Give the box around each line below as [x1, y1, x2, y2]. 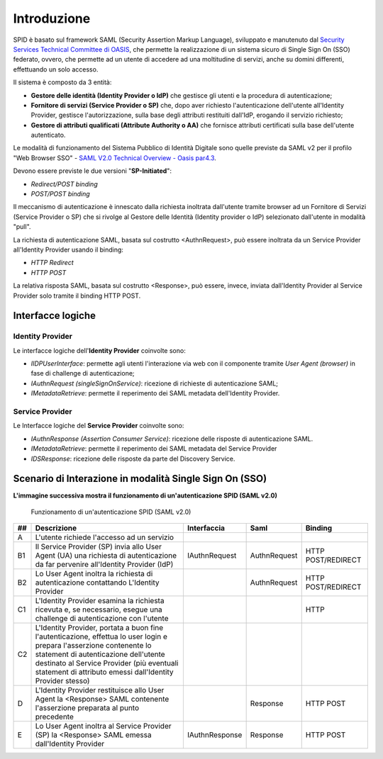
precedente [35, 712, 74, 722]
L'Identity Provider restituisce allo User [35, 685, 165, 695]
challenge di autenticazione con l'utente [35, 614, 169, 624]
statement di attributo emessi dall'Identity [35, 667, 174, 677]
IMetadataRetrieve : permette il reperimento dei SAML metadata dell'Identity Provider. [30, 389, 280, 398]
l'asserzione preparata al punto [35, 703, 140, 713]
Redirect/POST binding [30, 179, 99, 188]
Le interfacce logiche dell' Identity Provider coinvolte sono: [13, 346, 186, 354]
